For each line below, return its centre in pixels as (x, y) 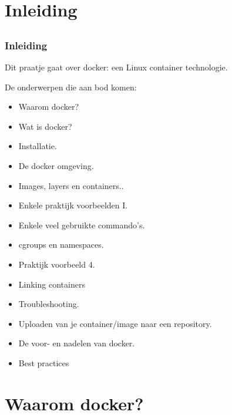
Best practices (44, 362)
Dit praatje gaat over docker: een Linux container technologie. (116, 67)
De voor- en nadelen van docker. (77, 343)
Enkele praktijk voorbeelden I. (73, 205)
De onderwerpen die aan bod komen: (71, 87)
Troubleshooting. (49, 304)
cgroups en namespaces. (61, 244)
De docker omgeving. (56, 166)
